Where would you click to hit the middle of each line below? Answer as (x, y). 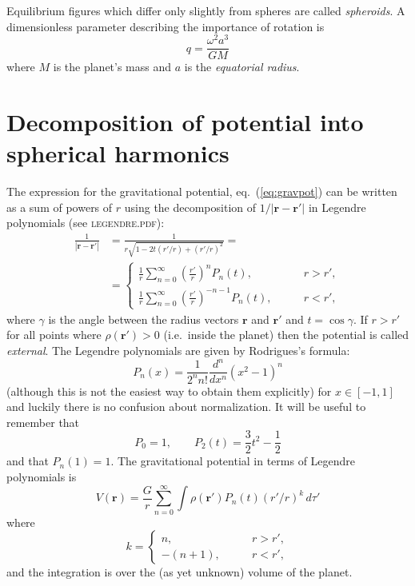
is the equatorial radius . (242, 67)
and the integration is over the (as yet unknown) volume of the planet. (180, 572)
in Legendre (337, 207)
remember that (43, 422)
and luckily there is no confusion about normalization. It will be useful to (186, 407)
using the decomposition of (190, 207)
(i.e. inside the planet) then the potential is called (286, 335)
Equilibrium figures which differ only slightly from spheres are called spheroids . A (206, 10)
